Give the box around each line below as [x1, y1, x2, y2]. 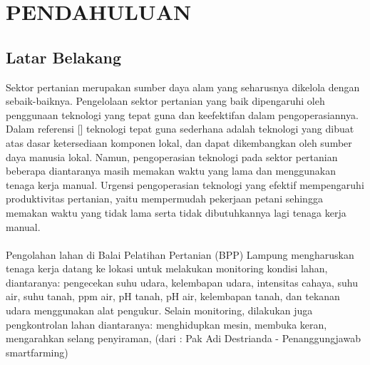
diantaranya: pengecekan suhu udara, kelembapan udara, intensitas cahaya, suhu [6, 274, 358, 289]
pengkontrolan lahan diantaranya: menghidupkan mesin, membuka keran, [6, 317, 327, 331]
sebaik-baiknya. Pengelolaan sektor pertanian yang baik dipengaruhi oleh [6, 93, 325, 108]
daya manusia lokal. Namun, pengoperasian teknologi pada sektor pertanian [6, 149, 338, 164]
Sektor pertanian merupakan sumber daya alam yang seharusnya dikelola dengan [6, 79, 360, 94]
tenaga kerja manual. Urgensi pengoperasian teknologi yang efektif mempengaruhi [6, 177, 364, 192]
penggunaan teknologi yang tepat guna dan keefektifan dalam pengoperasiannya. [6, 107, 359, 122]
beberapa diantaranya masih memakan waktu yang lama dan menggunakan [6, 163, 336, 178]
